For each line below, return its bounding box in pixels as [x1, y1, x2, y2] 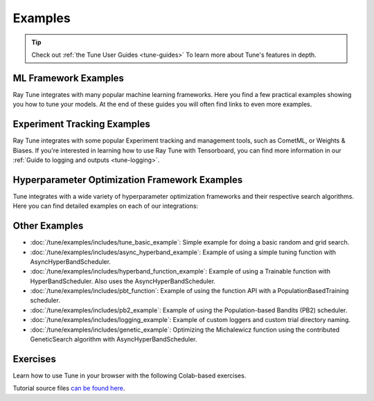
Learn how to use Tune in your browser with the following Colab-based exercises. [12, 371, 247, 380]
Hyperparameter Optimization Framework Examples [12, 174, 243, 186]
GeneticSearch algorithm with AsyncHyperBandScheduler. [30, 335, 197, 344]
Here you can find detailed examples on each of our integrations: [12, 202, 199, 211]
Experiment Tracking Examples [12, 118, 150, 130]
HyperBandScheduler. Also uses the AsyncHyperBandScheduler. [30, 277, 216, 285]
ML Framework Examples [12, 72, 125, 84]
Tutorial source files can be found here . [12, 384, 125, 393]
